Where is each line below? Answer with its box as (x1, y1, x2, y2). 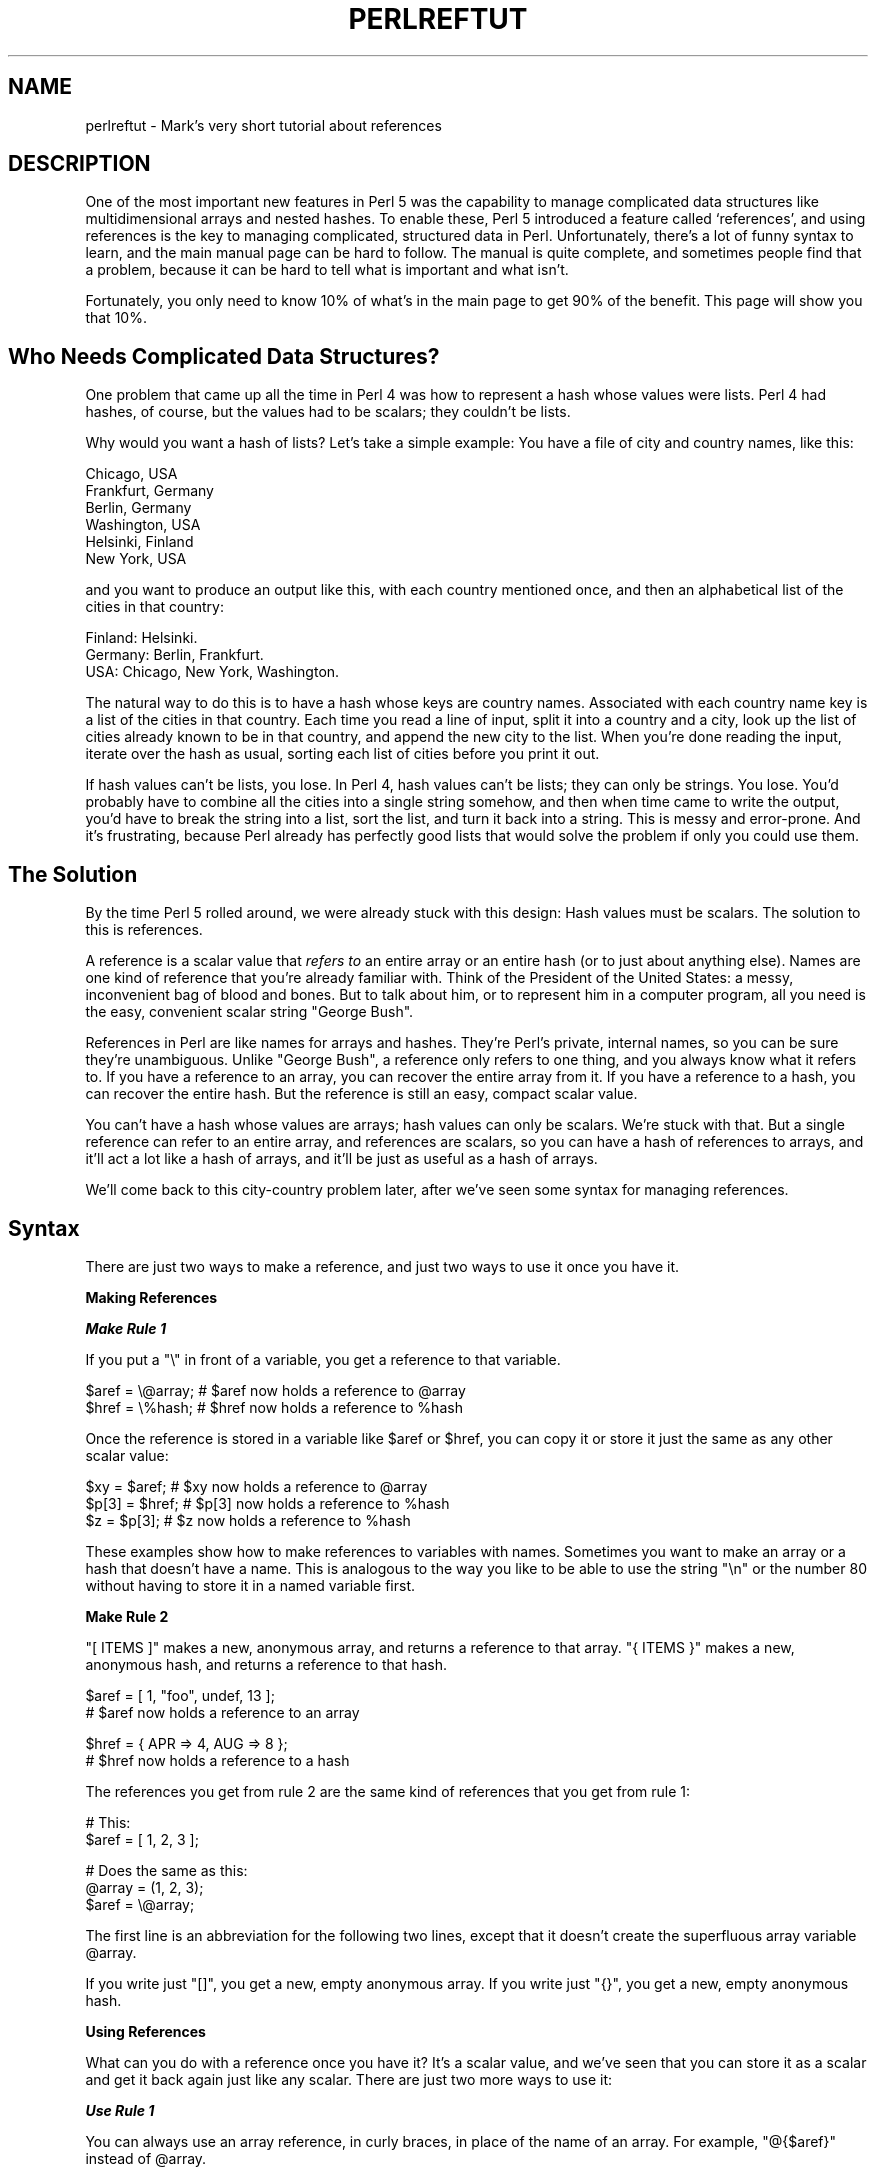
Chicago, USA (85, 465, 178, 483)
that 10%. (85, 309, 147, 327)
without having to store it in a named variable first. (85, 1576, 416, 1594)
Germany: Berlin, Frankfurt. (85, 646, 264, 664)
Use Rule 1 (85, 2101, 155, 2119)
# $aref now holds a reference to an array (85, 1703, 360, 1721)
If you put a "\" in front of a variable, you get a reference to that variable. (85, 1350, 561, 1368)
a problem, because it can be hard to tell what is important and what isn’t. (85, 261, 569, 279)
